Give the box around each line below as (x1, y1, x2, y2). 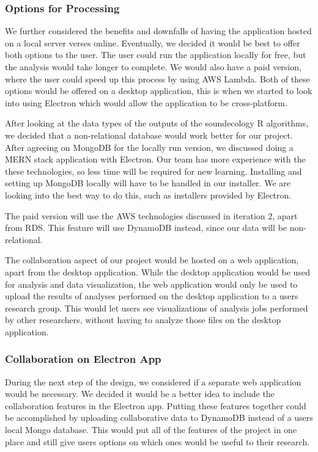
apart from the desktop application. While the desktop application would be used (5, 265, 310, 278)
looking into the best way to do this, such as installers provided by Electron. (5, 188, 292, 201)
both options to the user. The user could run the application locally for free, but (5, 48, 306, 61)
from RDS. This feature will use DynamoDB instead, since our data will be (5, 221, 287, 234)
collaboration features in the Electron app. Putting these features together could (5, 399, 306, 412)
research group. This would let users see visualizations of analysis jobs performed (5, 301, 308, 314)
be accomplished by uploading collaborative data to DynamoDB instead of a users (5, 411, 313, 424)
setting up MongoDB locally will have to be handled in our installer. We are (5, 177, 290, 189)
